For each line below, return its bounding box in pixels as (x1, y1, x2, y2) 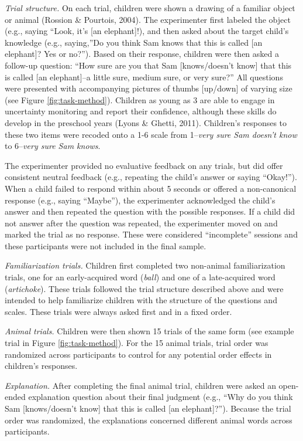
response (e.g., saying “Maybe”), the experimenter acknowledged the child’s (5, 194, 276, 206)
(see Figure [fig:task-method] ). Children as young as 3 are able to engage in (5, 93, 275, 106)
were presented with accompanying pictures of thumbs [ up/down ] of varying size (5, 82, 292, 94)
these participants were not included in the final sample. (5, 239, 206, 252)
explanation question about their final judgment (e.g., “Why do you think (28, 391, 293, 403)
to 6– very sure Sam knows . (5, 140, 101, 152)
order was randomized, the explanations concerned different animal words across (5, 413, 292, 426)
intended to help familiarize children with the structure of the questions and (5, 294, 277, 306)
